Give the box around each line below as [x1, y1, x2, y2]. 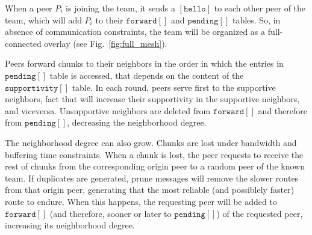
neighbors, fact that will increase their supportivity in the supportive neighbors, [5, 93, 300, 105]
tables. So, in [232, 13, 281, 26]
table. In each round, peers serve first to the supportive [72, 81, 276, 93]
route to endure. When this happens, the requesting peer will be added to [5, 195, 277, 207]
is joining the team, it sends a [66, 2, 175, 14]
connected [5, 37, 42, 49]
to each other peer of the [214, 2, 306, 14]
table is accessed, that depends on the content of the [49, 69, 244, 81]
